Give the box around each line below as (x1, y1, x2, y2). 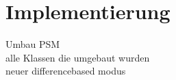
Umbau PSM (5, 37, 60, 51)
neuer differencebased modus (5, 64, 126, 78)
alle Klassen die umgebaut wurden (5, 50, 150, 64)
